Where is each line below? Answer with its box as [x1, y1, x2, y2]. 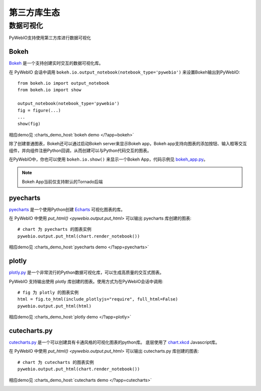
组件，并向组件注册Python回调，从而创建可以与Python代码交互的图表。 [9, 148, 152, 153]
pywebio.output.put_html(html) [17, 303, 92, 309]
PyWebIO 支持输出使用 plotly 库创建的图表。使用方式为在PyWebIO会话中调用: [9, 278, 164, 284]
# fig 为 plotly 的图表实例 [17, 289, 79, 295]
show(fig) [17, 121, 41, 127]
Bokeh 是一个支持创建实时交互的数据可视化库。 [9, 60, 103, 66]
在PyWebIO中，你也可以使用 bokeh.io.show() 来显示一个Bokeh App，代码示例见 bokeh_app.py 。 [9, 156, 208, 162]
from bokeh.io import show [17, 87, 82, 93]
